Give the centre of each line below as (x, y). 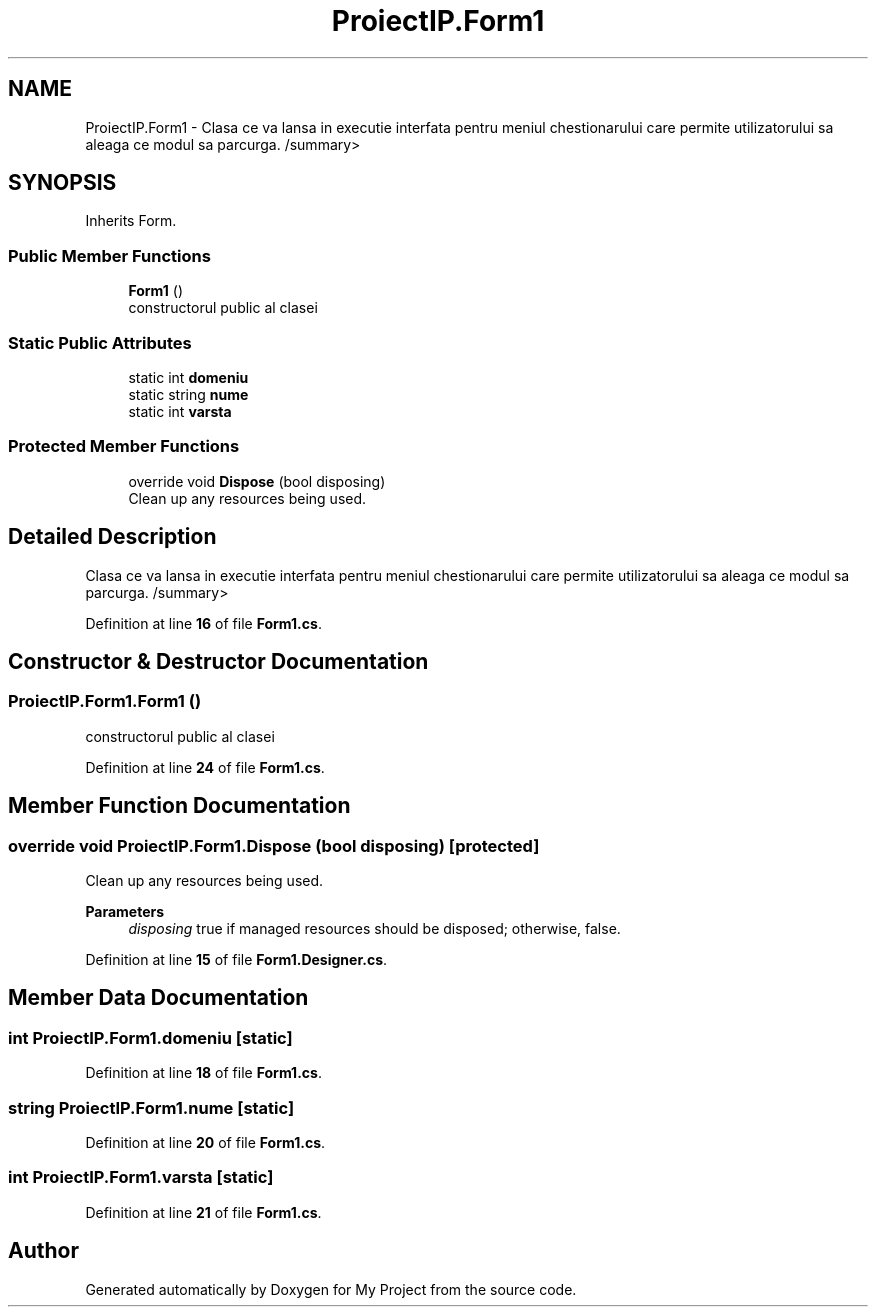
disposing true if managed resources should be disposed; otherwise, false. (374, 928)
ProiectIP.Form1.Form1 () (105, 701)
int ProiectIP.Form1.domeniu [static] (150, 1037)
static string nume (188, 394)
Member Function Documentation (179, 806)
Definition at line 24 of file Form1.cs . (205, 767)
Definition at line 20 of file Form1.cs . (205, 1142)
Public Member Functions (109, 255)
